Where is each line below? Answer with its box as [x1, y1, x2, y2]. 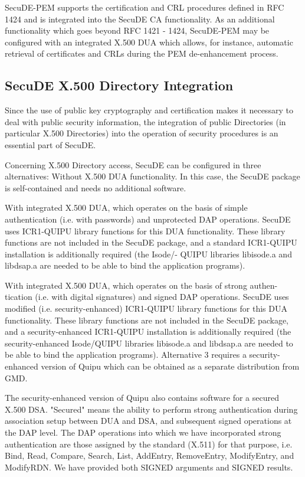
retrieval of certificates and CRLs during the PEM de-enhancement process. [5, 47, 278, 60]
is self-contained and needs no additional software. [5, 181, 186, 194]
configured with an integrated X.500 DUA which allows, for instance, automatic [5, 35, 293, 48]
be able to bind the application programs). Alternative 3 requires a [5, 348, 247, 361]
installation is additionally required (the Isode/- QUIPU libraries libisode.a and [5, 247, 292, 260]
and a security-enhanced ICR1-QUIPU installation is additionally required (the [5, 325, 291, 338]
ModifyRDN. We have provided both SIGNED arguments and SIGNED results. [5, 460, 293, 473]
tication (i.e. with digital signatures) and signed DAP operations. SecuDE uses [5, 290, 289, 303]
